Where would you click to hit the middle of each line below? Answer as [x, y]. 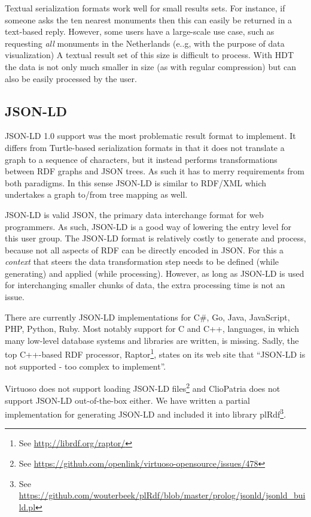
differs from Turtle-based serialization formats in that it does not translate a [145, 147]
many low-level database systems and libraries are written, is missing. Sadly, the [152, 340]
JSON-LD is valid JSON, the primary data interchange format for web [134, 214]
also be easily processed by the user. [71, 78]
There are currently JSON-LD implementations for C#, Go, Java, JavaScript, [147, 317]
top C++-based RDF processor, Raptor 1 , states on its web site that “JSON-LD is [155, 353]
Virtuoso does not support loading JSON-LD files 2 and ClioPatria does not [143, 387]
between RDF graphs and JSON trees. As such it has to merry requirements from [155, 171]
